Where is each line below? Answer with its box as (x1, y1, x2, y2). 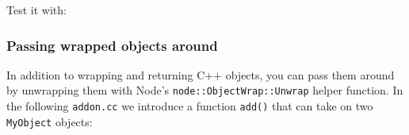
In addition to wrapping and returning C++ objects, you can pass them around (6, 66, 395, 83)
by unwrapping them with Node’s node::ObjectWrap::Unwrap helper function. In (6, 82, 403, 98)
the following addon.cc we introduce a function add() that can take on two (6, 98, 373, 114)
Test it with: (6, 2, 67, 17)
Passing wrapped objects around (6, 35, 218, 55)
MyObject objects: (6, 113, 93, 129)
